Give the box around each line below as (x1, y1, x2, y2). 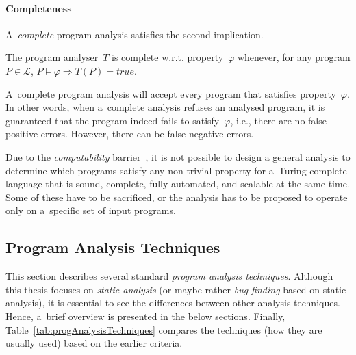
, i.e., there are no (230, 113, 305, 127)
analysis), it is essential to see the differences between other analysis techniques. (5, 295, 340, 310)
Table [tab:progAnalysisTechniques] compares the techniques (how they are (5, 322, 322, 337)
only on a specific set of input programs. (5, 203, 176, 218)
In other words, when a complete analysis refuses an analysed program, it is (5, 100, 325, 114)
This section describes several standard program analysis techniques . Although (5, 269, 333, 283)
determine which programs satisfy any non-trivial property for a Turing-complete (5, 163, 347, 177)
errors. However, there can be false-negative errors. (40, 127, 254, 141)
